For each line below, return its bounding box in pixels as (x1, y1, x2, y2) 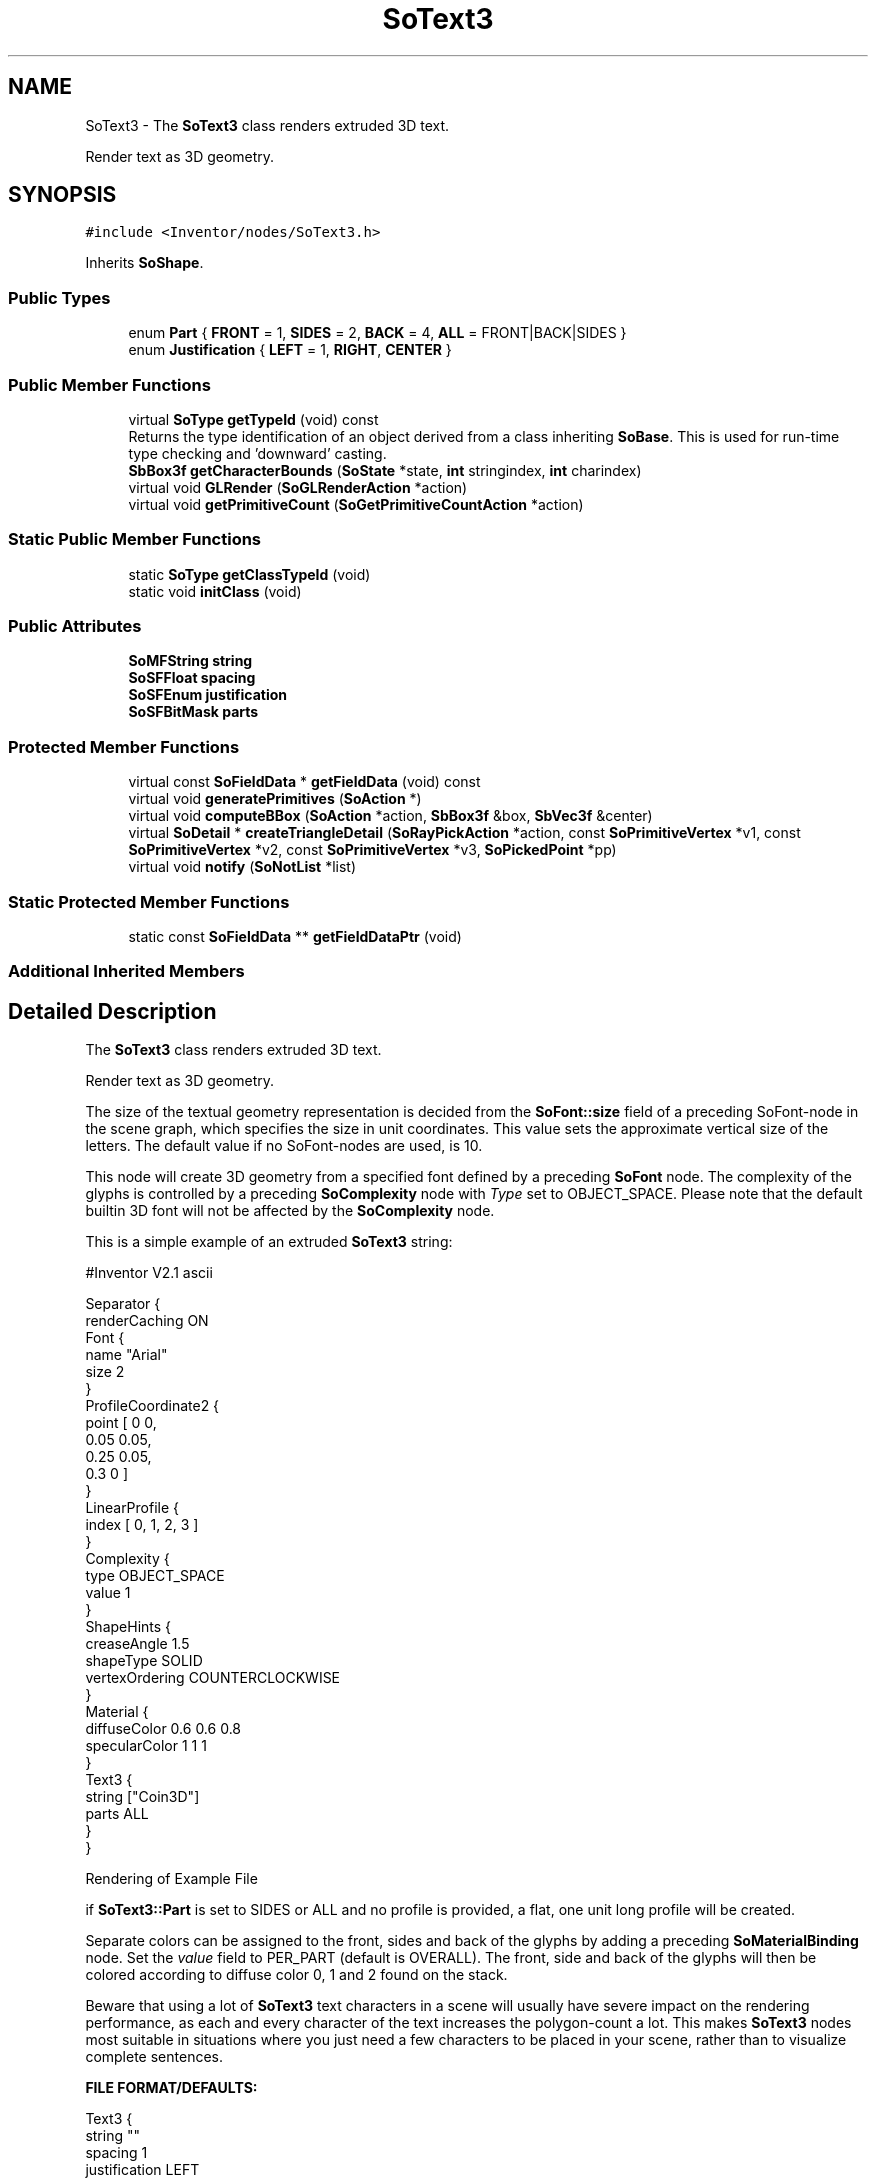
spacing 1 (85, 2144, 148, 2162)
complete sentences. (85, 2048, 223, 2066)
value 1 (85, 1584, 131, 1602)
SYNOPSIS (8, 182, 117, 208)
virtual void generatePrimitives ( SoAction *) (128, 790, 422, 808)
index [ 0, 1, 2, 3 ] (85, 1516, 199, 1534)
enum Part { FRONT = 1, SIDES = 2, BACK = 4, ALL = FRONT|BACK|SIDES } (128, 324, 627, 342)
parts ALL (85, 1805, 149, 1823)
